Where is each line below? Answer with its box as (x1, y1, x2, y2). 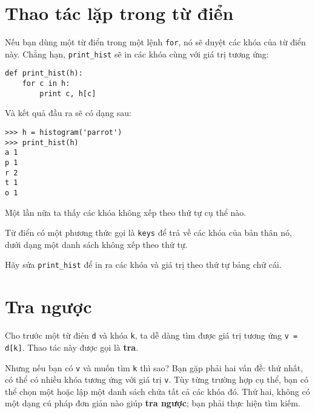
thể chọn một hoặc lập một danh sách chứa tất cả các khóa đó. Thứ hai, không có (5, 385, 310, 397)
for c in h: (22, 79, 70, 88)
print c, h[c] (39, 89, 96, 98)
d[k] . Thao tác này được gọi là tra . (5, 340, 139, 353)
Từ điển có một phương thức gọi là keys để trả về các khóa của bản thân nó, (5, 226, 292, 239)
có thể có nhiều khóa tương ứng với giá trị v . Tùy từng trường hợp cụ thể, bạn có (5, 373, 308, 386)
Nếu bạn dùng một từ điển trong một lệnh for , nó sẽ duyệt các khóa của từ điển (5, 36, 306, 48)
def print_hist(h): (5, 69, 83, 78)
